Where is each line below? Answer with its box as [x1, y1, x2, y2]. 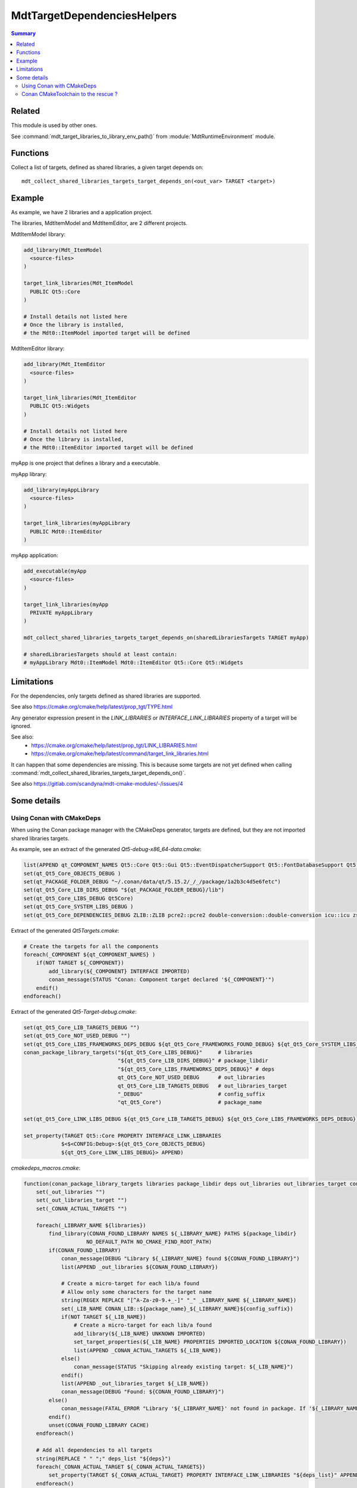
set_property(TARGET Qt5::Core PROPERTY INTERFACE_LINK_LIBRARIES [23, 1132, 221, 1139]
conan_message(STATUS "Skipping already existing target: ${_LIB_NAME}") [73, 1364, 294, 1370]
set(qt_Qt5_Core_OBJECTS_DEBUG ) [23, 870, 121, 877]
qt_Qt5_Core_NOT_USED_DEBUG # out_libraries [117, 1074, 265, 1081]
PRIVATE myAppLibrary [30, 609, 93, 616]
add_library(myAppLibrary [23, 486, 99, 493]
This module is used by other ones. [11, 122, 98, 129]
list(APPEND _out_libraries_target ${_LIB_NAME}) [61, 1380, 209, 1387]
